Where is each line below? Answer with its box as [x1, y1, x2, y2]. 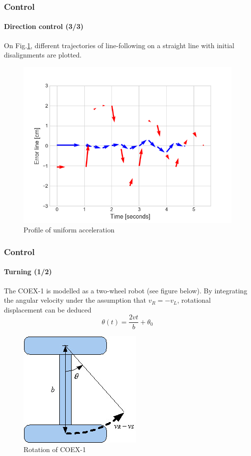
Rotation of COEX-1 [24, 444, 86, 455]
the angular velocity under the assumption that [4, 295, 146, 305]
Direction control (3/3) [4, 21, 84, 31]
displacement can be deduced [4, 304, 92, 314]
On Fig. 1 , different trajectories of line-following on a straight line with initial [4, 40, 234, 50]
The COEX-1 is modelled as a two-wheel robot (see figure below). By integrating [4, 285, 248, 295]
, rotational [177, 295, 211, 305]
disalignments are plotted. [4, 50, 82, 60]
